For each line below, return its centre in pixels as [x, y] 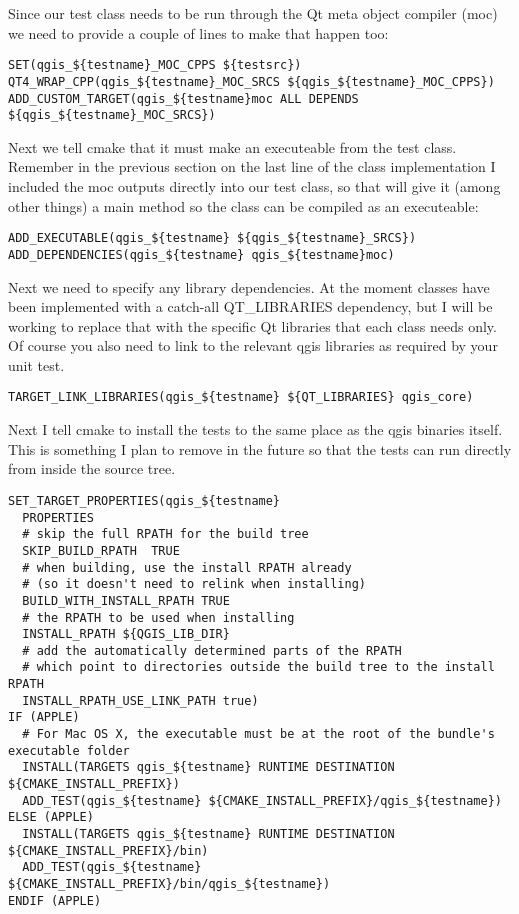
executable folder [69, 750]
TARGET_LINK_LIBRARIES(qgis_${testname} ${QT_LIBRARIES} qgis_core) [241, 397]
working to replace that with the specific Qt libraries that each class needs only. [252, 325]
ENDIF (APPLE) [55, 900]
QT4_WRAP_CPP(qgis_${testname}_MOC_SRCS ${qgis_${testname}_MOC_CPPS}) [251, 81]
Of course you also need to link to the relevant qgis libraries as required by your [253, 345]
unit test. [36, 364]
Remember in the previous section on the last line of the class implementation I [252, 166]
